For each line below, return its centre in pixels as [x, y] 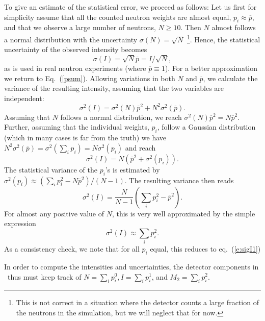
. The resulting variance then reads [179, 180]
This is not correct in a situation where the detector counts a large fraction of [137, 302]
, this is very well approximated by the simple [183, 213]
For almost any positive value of [54, 213]
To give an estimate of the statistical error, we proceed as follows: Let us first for [130, 7]
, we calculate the [230, 78]
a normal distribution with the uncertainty [71, 39]
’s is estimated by [132, 169]
